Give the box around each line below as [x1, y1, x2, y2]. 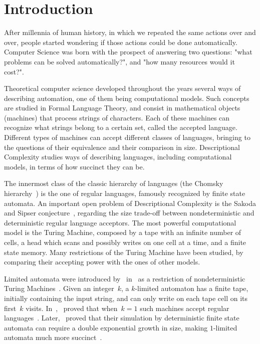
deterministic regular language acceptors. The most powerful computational [4, 217, 236, 227]
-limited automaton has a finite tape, [135, 283, 248, 293]
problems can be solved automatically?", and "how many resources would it [4, 56, 235, 66]
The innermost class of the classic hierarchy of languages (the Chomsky [4, 178, 223, 188]
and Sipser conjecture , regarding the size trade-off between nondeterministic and [4, 207, 254, 218]
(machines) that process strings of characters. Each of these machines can [4, 112, 230, 122]
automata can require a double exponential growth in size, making [4, 322, 208, 332]
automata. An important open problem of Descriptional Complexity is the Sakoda [4, 197, 256, 208]
